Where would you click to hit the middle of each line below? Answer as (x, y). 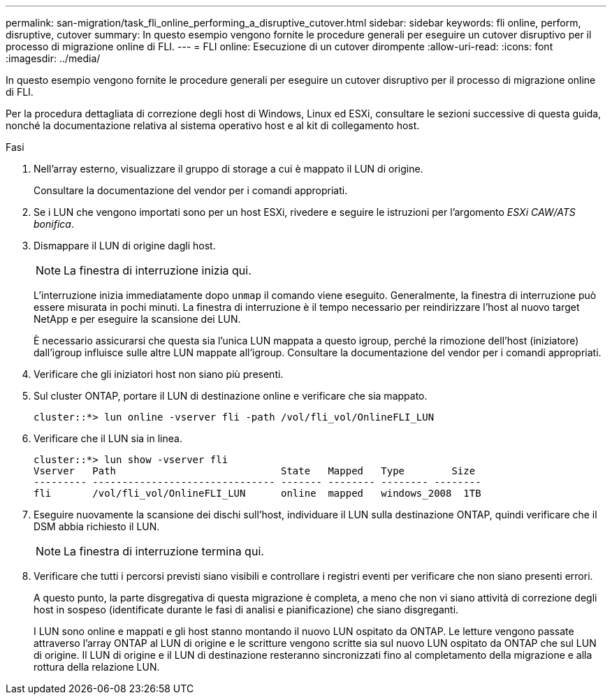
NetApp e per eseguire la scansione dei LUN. (137, 319)
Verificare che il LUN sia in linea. (108, 438)
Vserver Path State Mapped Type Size (255, 471)
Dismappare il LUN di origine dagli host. (125, 246)
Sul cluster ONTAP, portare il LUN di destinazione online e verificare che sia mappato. (231, 396)
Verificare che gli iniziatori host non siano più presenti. (159, 374)
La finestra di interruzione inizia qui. (158, 270)
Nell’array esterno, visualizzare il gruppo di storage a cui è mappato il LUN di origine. (228, 169)
